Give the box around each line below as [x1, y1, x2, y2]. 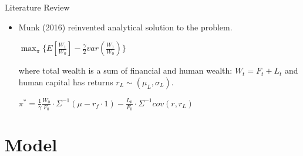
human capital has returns [18, 75, 113, 88]
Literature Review [5, 1, 70, 13]
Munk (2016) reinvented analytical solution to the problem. [18, 20, 233, 33]
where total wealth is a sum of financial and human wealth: [18, 64, 233, 77]
